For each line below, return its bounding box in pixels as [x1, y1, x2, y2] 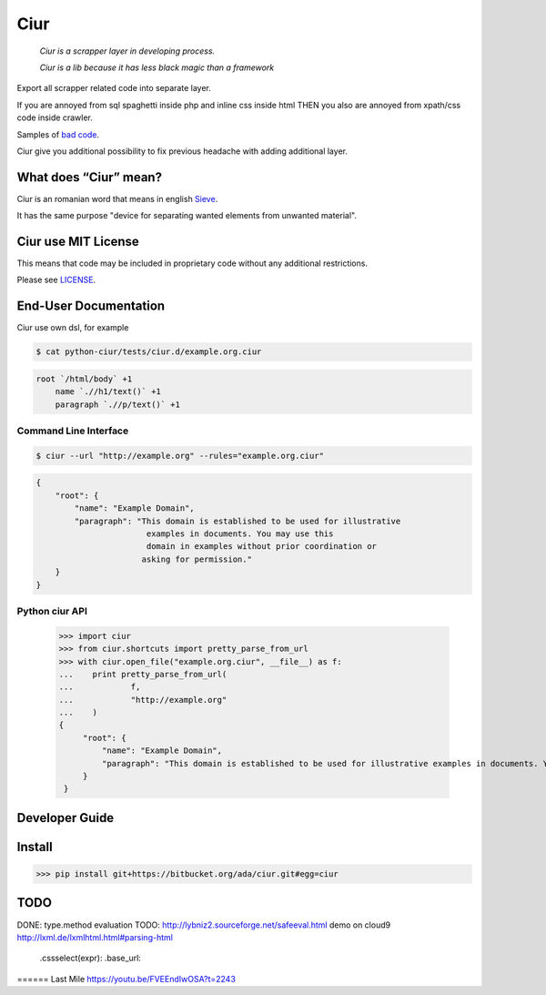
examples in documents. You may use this [146, 529, 334, 539]
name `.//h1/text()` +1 [55, 387, 161, 397]
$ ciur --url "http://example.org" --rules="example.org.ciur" [35, 451, 325, 461]
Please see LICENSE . [16, 274, 96, 286]
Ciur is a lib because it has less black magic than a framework [39, 62, 275, 73]
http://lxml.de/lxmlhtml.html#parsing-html [16, 931, 173, 942]
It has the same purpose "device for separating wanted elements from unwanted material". [16, 210, 357, 221]
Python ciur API [16, 604, 88, 617]
